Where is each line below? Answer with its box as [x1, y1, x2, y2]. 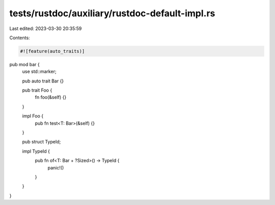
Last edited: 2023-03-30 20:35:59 [9, 25, 82, 32]
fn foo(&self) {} [35, 94, 67, 100]
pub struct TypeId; [22, 139, 61, 145]
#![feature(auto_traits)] [20, 48, 85, 54]
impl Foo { [22, 113, 43, 119]
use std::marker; [22, 69, 57, 75]
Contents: [9, 35, 30, 41]
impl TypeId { [22, 148, 50, 154]
